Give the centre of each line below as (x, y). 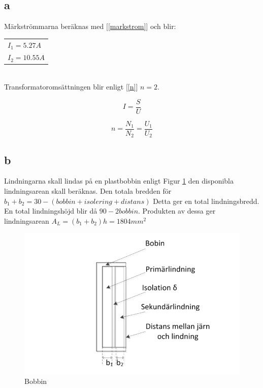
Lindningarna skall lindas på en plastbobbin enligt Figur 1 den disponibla (119, 181)
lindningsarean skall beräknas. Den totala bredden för (88, 191)
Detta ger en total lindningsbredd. (206, 201)
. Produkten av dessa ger (177, 211)
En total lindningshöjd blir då (51, 211)
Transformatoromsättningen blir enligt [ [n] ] (71, 87)
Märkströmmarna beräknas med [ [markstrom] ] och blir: (90, 26)
